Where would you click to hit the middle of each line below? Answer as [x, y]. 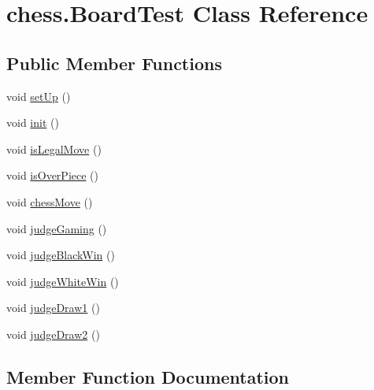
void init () [33, 123]
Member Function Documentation [148, 376]
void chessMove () [50, 201]
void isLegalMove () [54, 149]
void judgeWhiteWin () [63, 281]
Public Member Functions [114, 63]
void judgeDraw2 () [53, 334]
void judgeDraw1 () [53, 308]
